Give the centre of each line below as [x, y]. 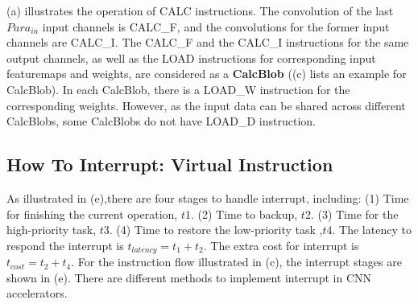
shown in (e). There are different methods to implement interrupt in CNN [189, 277]
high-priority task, [52, 230]
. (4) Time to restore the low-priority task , [216, 230]
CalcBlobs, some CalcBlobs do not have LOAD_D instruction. [161, 121]
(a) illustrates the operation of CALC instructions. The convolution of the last [200, 10]
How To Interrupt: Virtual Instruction [170, 164]
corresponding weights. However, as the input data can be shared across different [206, 105]
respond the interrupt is [65, 245]
